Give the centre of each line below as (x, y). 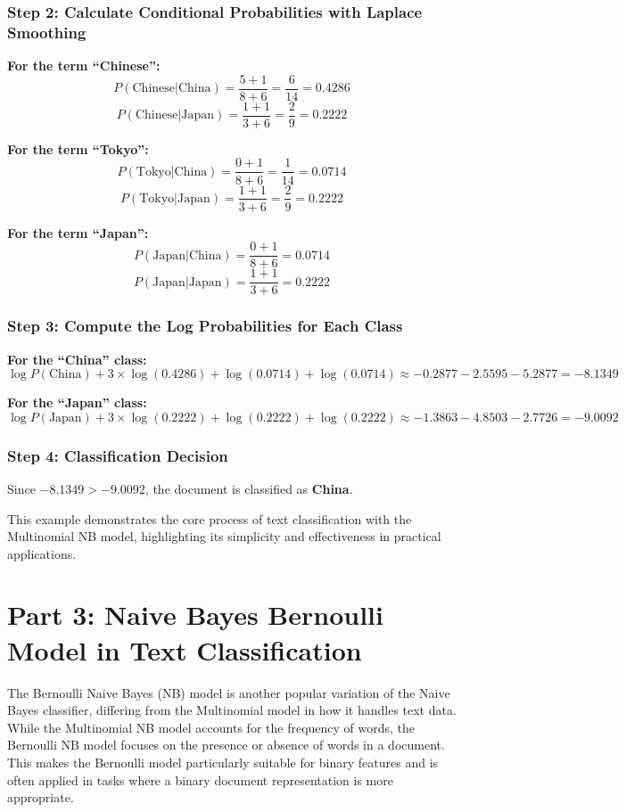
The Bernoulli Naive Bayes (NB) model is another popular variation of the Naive (229, 692)
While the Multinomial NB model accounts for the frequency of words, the (211, 727)
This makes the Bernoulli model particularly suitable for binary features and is (223, 762)
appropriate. (41, 797)
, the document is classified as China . (249, 488)
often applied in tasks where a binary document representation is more (200, 779)
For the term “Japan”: (78, 232)
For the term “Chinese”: (84, 66)
